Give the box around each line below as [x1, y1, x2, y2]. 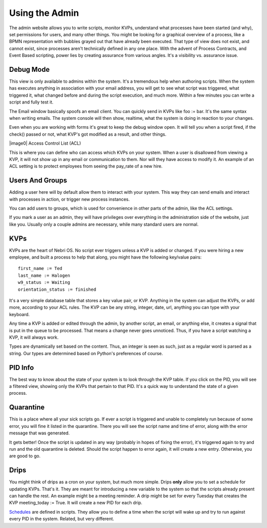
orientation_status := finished [18, 286, 96, 292]
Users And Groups [9, 176, 67, 185]
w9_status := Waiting [18, 280, 70, 285]
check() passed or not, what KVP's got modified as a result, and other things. [9, 131, 167, 137]
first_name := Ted [18, 265, 63, 271]
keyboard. [9, 311, 30, 317]
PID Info [9, 363, 34, 371]
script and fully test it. [9, 99, 54, 105]
